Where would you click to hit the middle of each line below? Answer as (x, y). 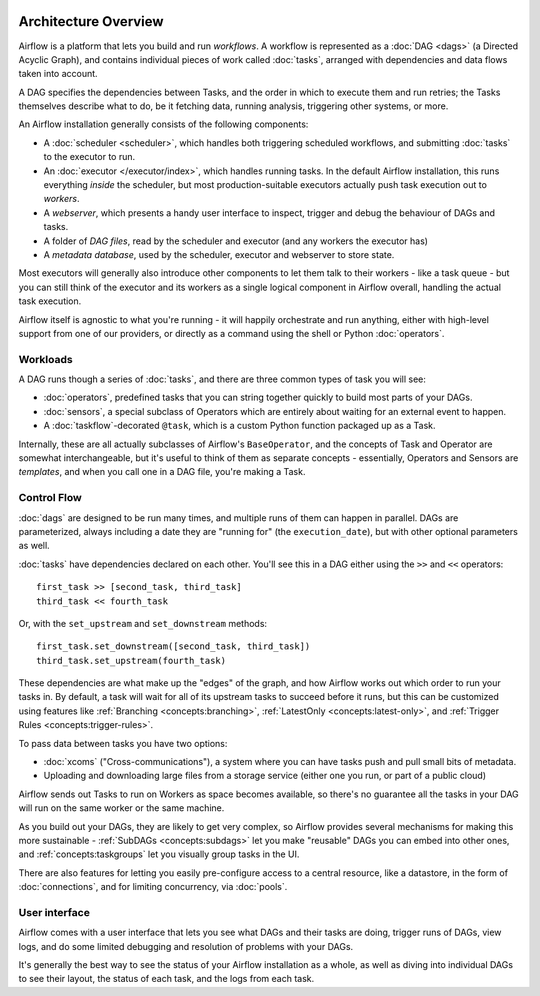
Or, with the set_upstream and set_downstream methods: (143, 623)
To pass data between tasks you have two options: (123, 743)
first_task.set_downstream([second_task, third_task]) (173, 646)
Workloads (46, 359)
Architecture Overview (91, 21)
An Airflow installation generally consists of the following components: (163, 124)
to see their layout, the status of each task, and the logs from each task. (166, 979)
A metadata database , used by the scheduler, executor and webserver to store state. (219, 254)
